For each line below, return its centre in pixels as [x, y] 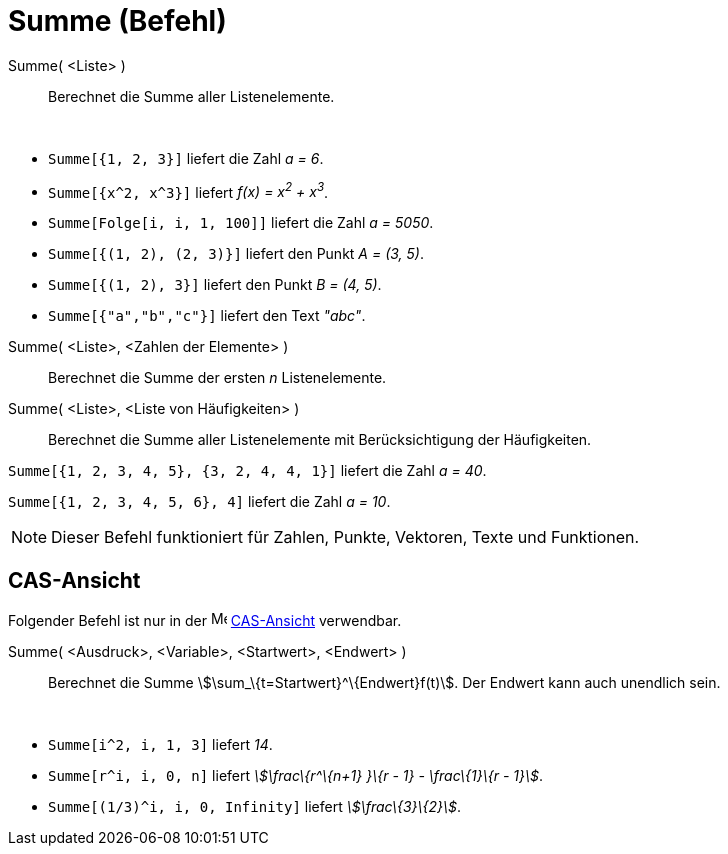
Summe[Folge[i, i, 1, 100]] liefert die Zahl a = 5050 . [241, 223]
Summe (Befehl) [117, 21]
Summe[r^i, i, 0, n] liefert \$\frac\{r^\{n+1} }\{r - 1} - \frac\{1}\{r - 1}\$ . [296, 776]
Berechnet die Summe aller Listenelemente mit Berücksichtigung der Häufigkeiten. [320, 440]
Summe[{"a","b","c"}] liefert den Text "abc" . [207, 316]
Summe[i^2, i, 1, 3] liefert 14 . [160, 745]
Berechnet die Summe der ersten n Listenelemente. [217, 378]
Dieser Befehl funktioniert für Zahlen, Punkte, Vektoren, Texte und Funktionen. [345, 537]
